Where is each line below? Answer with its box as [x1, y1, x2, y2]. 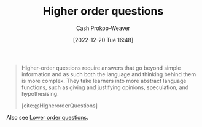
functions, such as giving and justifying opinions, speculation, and [21, 84, 189, 91]
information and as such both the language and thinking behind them [21, 70, 196, 78]
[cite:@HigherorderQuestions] [21, 102, 98, 109]
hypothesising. [21, 90, 60, 97]
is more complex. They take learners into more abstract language [21, 77, 187, 84]
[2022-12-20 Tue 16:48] [72, 36, 134, 43]
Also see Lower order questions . [6, 114, 88, 121]
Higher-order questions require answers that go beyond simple [21, 64, 181, 71]
